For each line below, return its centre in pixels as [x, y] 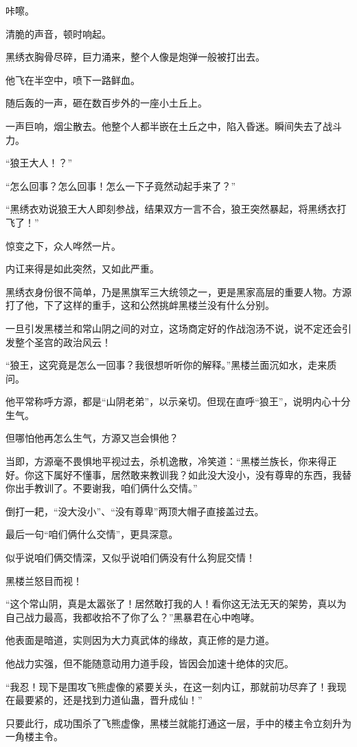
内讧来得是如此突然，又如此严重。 [82, 269]
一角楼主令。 [34, 736]
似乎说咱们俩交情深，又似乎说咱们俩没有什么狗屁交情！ [130, 557]
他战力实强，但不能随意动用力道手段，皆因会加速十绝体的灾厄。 [150, 663]
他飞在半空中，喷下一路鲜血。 [73, 79]
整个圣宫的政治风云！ [63, 342]
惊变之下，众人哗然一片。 [63, 245]
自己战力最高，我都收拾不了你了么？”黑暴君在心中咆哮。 [133, 617]
